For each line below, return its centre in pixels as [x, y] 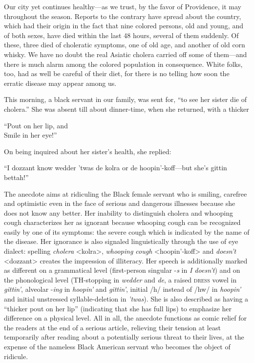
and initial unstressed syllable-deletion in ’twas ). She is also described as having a [126, 299]
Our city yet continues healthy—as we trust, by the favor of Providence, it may [123, 6]
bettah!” [16, 177]
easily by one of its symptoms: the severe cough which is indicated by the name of [127, 232]
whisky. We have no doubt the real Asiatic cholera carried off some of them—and [126, 54]
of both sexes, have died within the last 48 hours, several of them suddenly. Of [121, 35]
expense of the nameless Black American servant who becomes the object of [117, 346]
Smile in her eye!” [31, 135]
